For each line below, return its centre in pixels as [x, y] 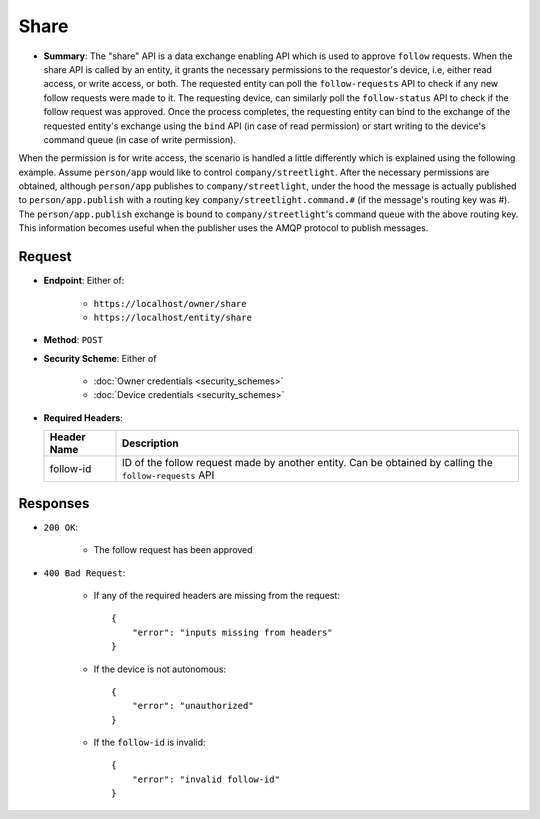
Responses [54, 503]
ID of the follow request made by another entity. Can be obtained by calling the [307, 463]
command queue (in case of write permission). [140, 139]
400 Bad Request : [84, 572]
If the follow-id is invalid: [149, 742]
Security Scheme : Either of [100, 358]
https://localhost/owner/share [170, 303]
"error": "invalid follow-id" [205, 779]
